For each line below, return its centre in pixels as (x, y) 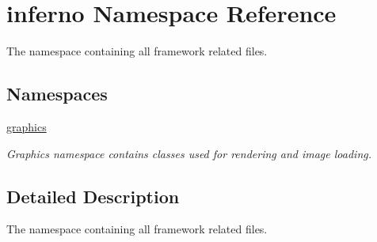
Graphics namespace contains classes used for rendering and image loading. (189, 153)
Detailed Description (93, 196)
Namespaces (57, 94)
